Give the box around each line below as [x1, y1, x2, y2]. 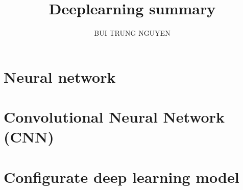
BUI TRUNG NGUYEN [94, 28, 171, 38]
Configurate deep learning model [4, 166, 239, 187]
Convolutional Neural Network [4, 106, 225, 127]
